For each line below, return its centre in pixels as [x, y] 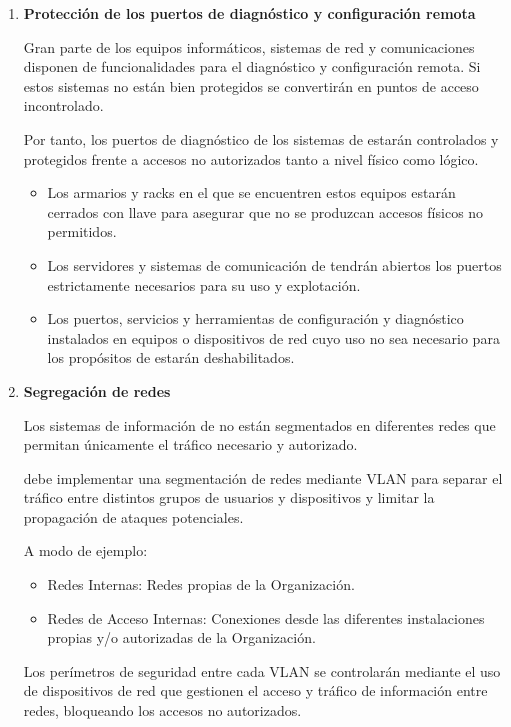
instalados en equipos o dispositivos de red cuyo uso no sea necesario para [273, 337]
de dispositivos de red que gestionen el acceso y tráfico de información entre [255, 690]
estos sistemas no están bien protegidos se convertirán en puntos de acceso [251, 85]
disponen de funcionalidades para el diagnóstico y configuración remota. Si [252, 66]
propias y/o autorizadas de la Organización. [181, 637]
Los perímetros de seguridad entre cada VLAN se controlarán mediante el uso [262, 670]
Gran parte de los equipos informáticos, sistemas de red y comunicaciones [249, 46]
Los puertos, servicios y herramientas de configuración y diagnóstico [255, 318]
